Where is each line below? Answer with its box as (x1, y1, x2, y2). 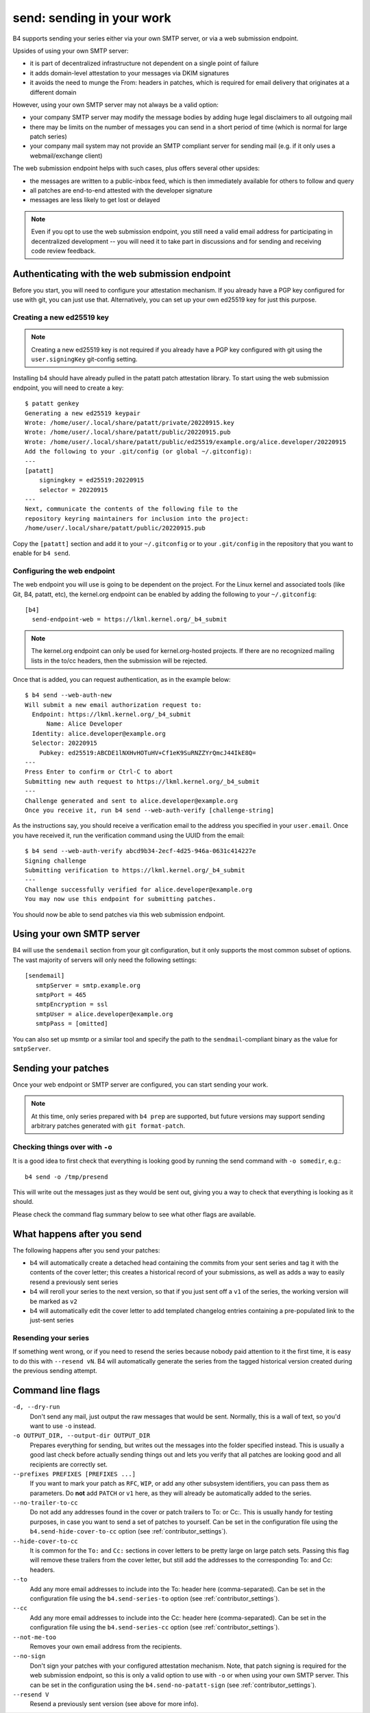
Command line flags (12, 1385, 101, 1396)
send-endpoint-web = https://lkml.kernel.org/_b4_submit (32, 615, 227, 624)
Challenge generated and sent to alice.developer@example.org (25, 797, 238, 804)
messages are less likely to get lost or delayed (29, 196, 160, 204)
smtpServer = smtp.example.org (35, 981, 140, 989)
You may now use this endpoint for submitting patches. (25, 895, 217, 903)
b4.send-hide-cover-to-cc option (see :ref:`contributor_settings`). (29, 1527, 227, 1536)
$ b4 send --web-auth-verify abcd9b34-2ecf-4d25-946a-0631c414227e (25, 847, 256, 855)
